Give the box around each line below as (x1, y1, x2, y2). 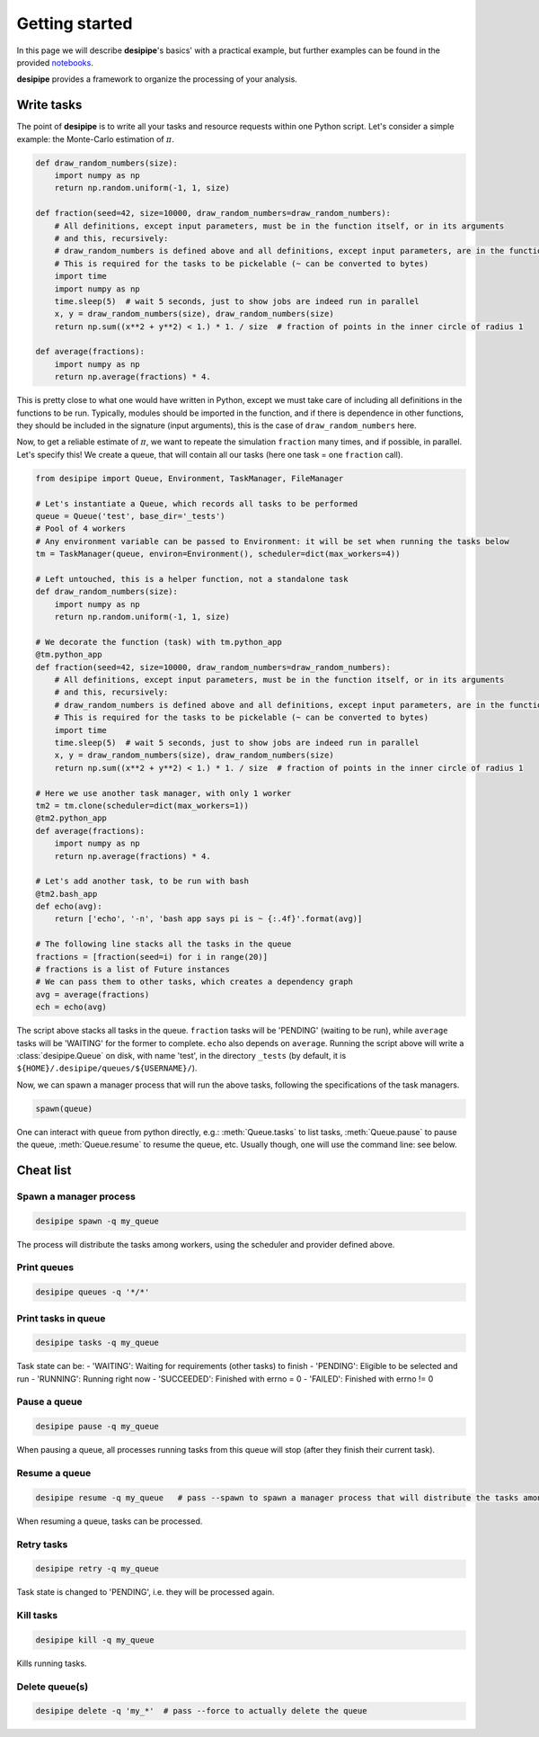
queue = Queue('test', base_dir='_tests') (35, 511, 225, 521)
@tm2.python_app (35, 813, 108, 823)
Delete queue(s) (16, 1680, 89, 1693)
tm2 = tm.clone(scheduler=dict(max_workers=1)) (35, 801, 249, 810)
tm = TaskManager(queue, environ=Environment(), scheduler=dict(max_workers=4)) (35, 549, 401, 560)
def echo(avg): (35, 901, 102, 912)
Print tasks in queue (16, 1312, 106, 1324)
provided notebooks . (16, 57, 93, 67)
